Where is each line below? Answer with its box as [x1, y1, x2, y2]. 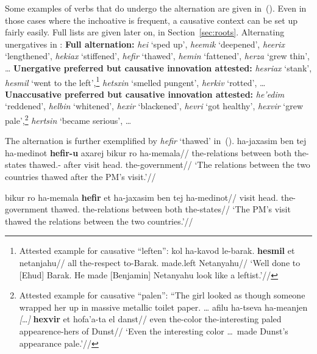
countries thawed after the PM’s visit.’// [5, 170, 156, 183]
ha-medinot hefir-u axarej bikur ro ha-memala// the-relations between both [5, 146, 291, 159]
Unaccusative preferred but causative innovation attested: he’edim [5, 87, 285, 100]
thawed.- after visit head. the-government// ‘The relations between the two [29, 158, 310, 171]
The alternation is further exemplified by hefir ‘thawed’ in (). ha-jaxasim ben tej [5, 134, 307, 147]
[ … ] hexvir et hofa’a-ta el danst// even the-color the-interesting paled [19, 312, 282, 325]
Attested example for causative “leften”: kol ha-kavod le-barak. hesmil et [19, 244, 295, 257]
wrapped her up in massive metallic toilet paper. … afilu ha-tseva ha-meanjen [19, 300, 308, 313]
